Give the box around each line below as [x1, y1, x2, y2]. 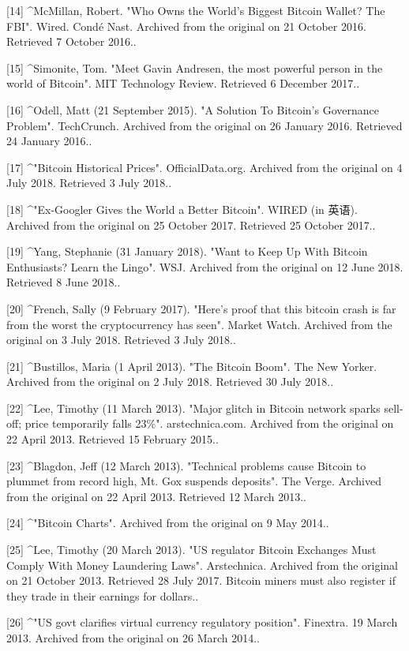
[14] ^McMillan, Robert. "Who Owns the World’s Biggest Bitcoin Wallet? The [6, 2, 385, 18]
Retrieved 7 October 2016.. [6, 33, 137, 50]
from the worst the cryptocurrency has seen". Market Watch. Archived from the [6, 316, 392, 332]
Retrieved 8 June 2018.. [6, 274, 121, 290]
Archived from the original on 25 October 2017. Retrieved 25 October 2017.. [6, 216, 376, 233]
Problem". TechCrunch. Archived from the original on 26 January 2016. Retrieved [6, 117, 403, 133]
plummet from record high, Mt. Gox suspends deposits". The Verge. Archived [6, 473, 381, 489]
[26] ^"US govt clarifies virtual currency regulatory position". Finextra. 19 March [6, 614, 398, 630]
